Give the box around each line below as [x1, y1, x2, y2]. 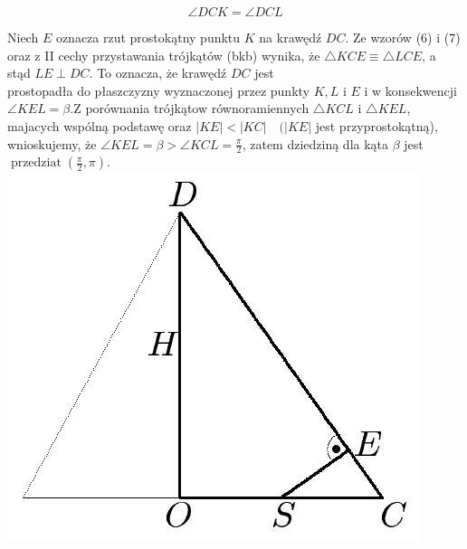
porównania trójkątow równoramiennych [85, 99, 310, 118]
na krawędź [259, 28, 322, 46]
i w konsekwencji [364, 80, 457, 99]
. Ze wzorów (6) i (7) [345, 28, 461, 46]
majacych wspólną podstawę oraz [7, 116, 192, 135]
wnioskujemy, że [7, 134, 97, 153]
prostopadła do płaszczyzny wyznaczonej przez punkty [7, 80, 310, 99]
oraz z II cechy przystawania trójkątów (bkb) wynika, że [7, 45, 320, 64]
